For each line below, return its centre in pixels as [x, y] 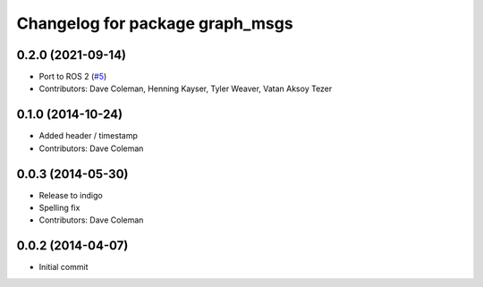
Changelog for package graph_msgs [155, 23]
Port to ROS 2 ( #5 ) [73, 77]
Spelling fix [59, 208]
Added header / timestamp [88, 136]
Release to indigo [71, 195]
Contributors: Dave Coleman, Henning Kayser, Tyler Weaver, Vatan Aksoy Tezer [186, 89]
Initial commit [64, 267]
